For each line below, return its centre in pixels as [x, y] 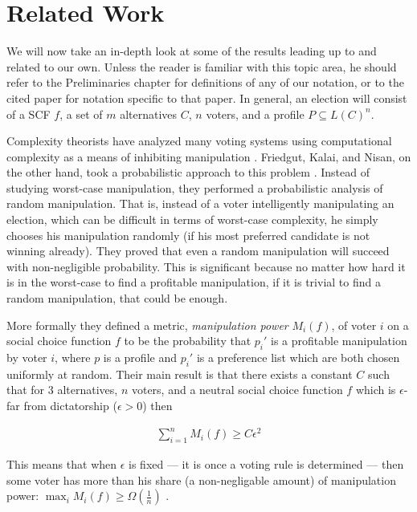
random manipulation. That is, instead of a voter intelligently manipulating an [200, 203]
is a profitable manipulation [339, 341]
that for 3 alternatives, [62, 390]
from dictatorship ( [70, 405]
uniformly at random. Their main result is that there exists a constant [180, 374]
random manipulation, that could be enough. [117, 298]
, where [73, 358]
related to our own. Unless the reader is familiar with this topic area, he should [202, 66]
